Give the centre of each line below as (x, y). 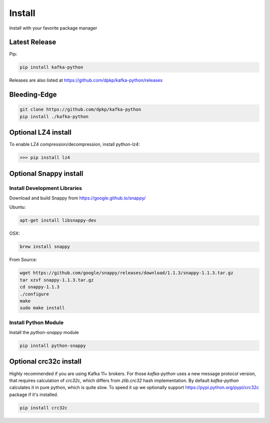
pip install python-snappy (53, 346)
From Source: (23, 259)
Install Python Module (36, 322)
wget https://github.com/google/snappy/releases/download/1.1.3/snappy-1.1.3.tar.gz (126, 273)
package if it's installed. (34, 394)
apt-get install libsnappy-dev (58, 220)
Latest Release (33, 42)
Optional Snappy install (46, 173)
